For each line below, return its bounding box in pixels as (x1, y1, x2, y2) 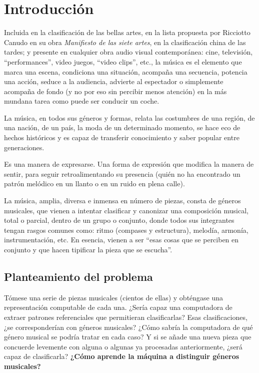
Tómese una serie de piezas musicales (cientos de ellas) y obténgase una (4, 292, 223, 302)
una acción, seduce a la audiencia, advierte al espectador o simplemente (4, 76, 223, 87)
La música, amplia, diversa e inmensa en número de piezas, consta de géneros (4, 195, 241, 206)
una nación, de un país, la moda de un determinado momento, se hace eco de (4, 122, 240, 133)
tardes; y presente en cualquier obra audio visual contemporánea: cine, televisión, (4, 47, 253, 57)
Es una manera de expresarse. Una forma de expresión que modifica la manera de (4, 159, 254, 169)
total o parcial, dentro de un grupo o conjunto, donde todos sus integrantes (4, 215, 234, 225)
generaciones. (4, 142, 44, 152)
